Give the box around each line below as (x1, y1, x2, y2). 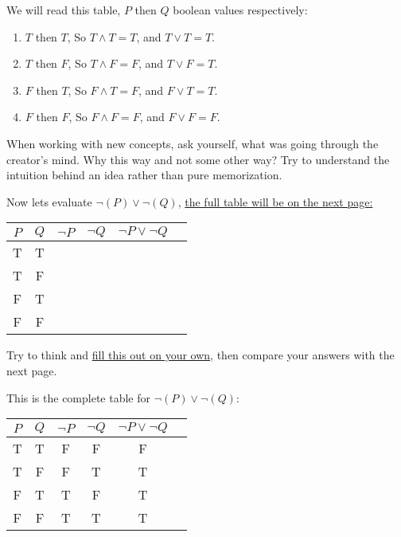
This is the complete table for (6, 389, 151, 406)
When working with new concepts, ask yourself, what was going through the (6, 135, 379, 151)
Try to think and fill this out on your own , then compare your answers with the (6, 347, 395, 363)
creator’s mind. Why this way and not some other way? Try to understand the (6, 151, 390, 167)
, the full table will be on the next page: (177, 193, 373, 210)
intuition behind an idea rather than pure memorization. (6, 167, 282, 183)
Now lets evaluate (6, 193, 92, 210)
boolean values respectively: (173, 2, 308, 18)
